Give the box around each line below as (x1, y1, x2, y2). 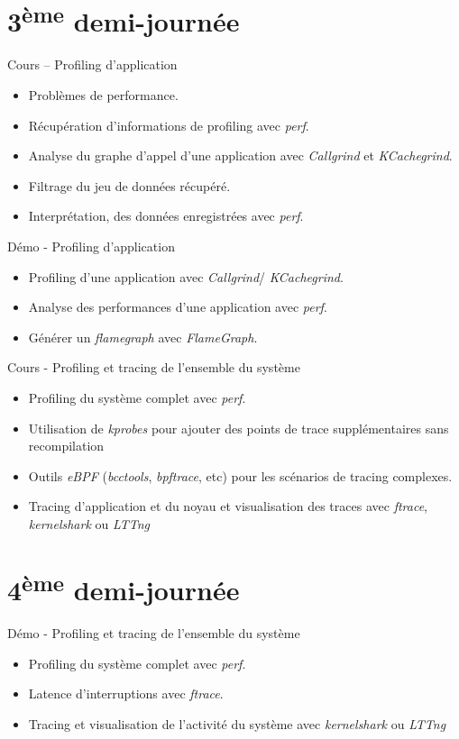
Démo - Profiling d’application (7, 237, 175, 256)
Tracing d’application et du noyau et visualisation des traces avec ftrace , (28, 497, 427, 515)
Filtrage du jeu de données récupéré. (28, 176, 231, 195)
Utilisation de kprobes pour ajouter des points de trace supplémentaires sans (28, 418, 449, 437)
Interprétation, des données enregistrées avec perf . (28, 206, 304, 225)
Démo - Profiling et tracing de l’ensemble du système (7, 624, 300, 642)
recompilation (28, 436, 105, 455)
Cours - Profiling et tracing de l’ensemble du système (7, 358, 300, 377)
